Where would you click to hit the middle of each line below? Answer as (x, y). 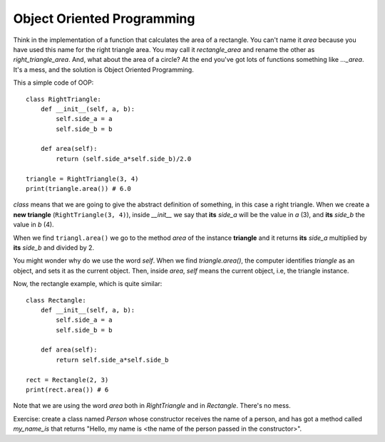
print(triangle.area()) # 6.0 (79, 189)
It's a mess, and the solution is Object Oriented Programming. (103, 69)
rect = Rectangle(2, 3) (67, 380)
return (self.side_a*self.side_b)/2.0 (124, 159)
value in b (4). (34, 225)
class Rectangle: (56, 300)
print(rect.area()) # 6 (67, 390)
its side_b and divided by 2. (54, 247)
